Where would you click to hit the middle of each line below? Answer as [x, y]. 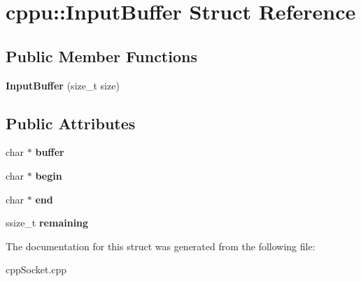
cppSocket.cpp [36, 269]
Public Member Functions [101, 56]
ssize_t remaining [47, 223]
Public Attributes [71, 123]
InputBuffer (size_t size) [63, 85]
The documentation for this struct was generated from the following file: [161, 246]
